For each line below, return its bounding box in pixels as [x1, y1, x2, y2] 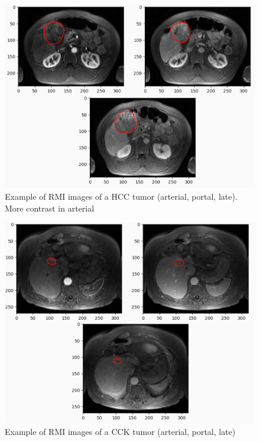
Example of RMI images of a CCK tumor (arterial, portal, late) [5, 425, 236, 438]
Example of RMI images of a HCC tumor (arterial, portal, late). [5, 190, 238, 203]
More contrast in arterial [5, 201, 95, 214]
